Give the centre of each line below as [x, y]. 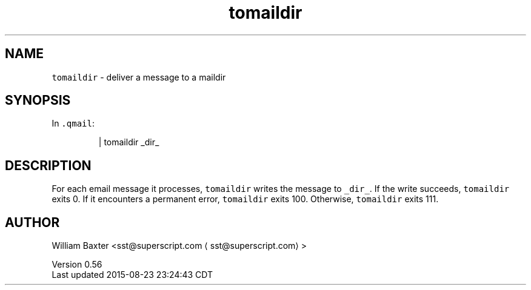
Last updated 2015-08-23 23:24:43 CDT [132, 275]
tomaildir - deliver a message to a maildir [139, 77]
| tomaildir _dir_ [129, 142]
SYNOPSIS [38, 101]
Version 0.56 [77, 265]
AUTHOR [32, 222]
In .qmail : [73, 124]
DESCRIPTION [48, 165]
